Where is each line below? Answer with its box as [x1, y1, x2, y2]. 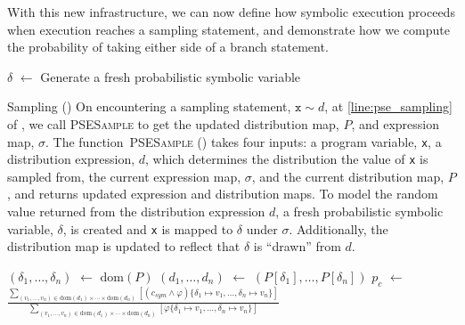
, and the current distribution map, [251, 167, 445, 185]
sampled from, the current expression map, [7, 167, 241, 185]
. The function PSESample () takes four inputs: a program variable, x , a [45, 132, 442, 150]
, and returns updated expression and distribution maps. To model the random [7, 184, 438, 203]
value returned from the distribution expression [7, 202, 265, 221]
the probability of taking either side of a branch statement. [7, 37, 329, 56]
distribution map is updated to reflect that [7, 237, 241, 256]
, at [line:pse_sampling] [324, 97, 453, 116]
